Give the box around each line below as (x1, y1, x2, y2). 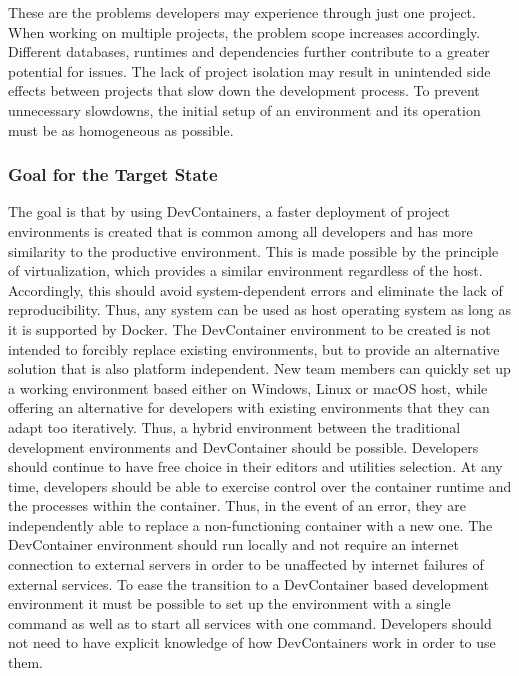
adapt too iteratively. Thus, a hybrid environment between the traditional (8, 416, 461, 437)
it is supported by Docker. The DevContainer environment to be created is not (8, 318, 491, 339)
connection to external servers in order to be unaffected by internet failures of (8, 554, 484, 575)
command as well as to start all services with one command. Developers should (8, 612, 492, 633)
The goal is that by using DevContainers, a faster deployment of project (8, 201, 450, 222)
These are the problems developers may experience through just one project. (8, 2, 476, 22)
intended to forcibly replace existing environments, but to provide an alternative (8, 338, 500, 359)
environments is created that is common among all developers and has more (8, 220, 473, 241)
